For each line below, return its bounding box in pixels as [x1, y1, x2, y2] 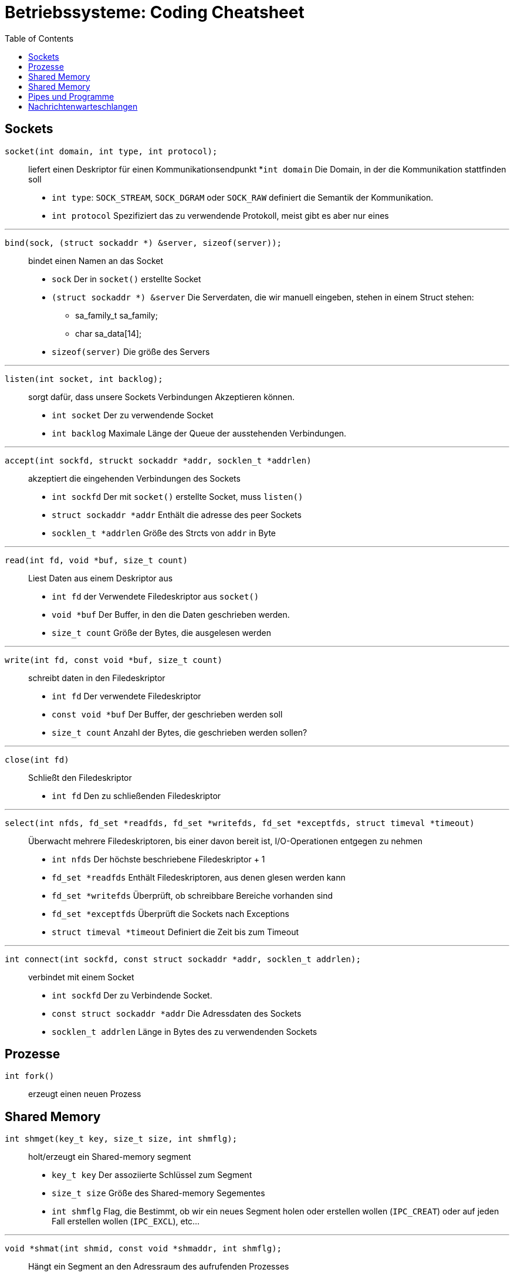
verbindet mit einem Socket [28, 972, 134, 982]
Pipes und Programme [28, 91, 114, 101]
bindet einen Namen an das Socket [28, 255, 164, 266]
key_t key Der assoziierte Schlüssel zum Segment [52, 1170, 252, 1180]
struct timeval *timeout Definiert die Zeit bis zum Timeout [52, 926, 299, 937]
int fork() [5, 1071, 55, 1081]
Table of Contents [5, 33, 74, 43]
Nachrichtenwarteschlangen [28, 101, 138, 111]
